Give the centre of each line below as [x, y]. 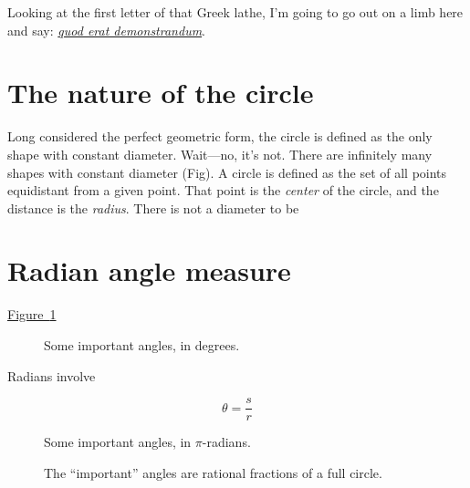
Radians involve [52, 375]
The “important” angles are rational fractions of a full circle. [213, 472]
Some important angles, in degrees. [142, 345]
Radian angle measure [149, 270]
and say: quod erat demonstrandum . [107, 30]
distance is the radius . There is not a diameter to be [153, 208]
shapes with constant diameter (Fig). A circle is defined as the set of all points [227, 172]
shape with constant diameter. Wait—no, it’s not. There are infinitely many [220, 154]
